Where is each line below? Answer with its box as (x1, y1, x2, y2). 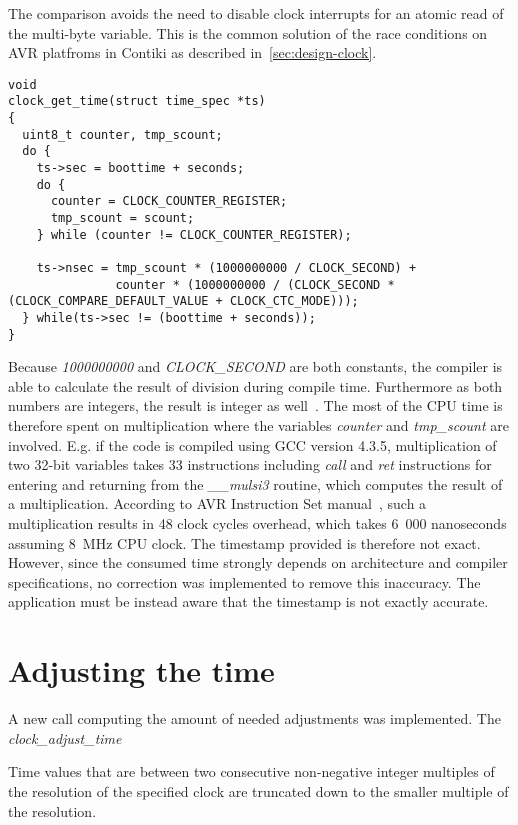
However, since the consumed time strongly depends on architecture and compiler (8, 552, 508, 573)
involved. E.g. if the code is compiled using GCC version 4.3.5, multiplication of (8, 434, 497, 455)
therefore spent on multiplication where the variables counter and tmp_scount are (8, 415, 509, 436)
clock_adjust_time (8, 727, 122, 748)
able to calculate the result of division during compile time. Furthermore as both (8, 375, 503, 396)
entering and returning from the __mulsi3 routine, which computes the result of (8, 473, 503, 494)
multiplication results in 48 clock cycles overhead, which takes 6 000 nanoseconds (8, 513, 507, 534)
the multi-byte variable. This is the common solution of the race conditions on (8, 22, 488, 43)
